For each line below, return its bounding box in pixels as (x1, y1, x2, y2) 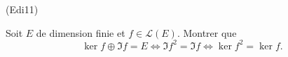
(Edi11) (6, 2, 39, 16)
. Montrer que (177, 25, 237, 40)
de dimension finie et (36, 25, 125, 40)
